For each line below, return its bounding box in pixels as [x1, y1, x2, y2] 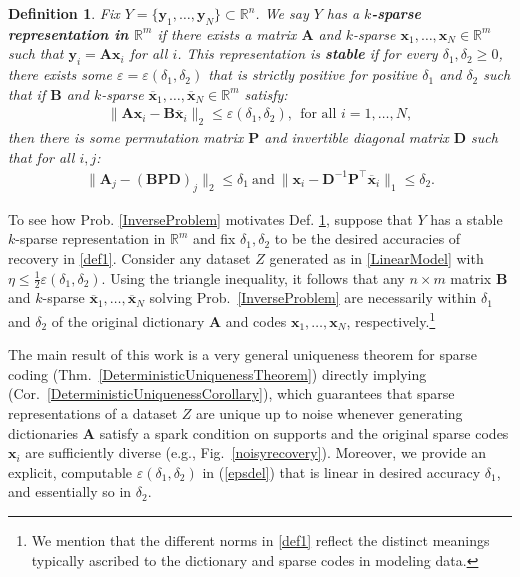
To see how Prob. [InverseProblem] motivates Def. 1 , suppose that [8, 208, 413, 229]
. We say [255, 3, 309, 23]
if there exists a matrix [157, 23, 297, 44]
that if [8, 83, 46, 104]
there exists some [8, 64, 113, 85]
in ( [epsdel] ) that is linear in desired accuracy [202, 461, 481, 482]
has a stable [430, 208, 503, 229]
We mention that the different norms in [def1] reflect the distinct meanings [31, 529, 490, 550]
